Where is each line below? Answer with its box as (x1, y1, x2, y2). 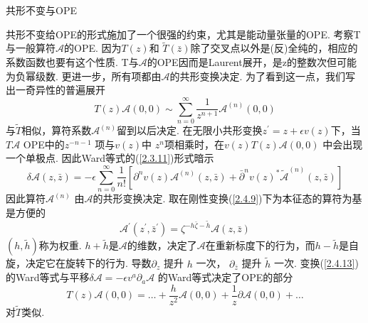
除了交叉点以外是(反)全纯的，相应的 (190, 40, 358, 55)
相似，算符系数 (21, 123, 92, 138)
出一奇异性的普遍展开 (6, 82, 105, 97)
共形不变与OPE (6, 3, 77, 17)
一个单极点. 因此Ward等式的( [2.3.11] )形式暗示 (6, 150, 214, 165)
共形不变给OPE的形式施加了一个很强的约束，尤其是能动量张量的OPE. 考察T (6, 26, 361, 41)
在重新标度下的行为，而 (205, 238, 315, 253)
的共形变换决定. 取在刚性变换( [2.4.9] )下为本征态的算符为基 (93, 191, 362, 206)
